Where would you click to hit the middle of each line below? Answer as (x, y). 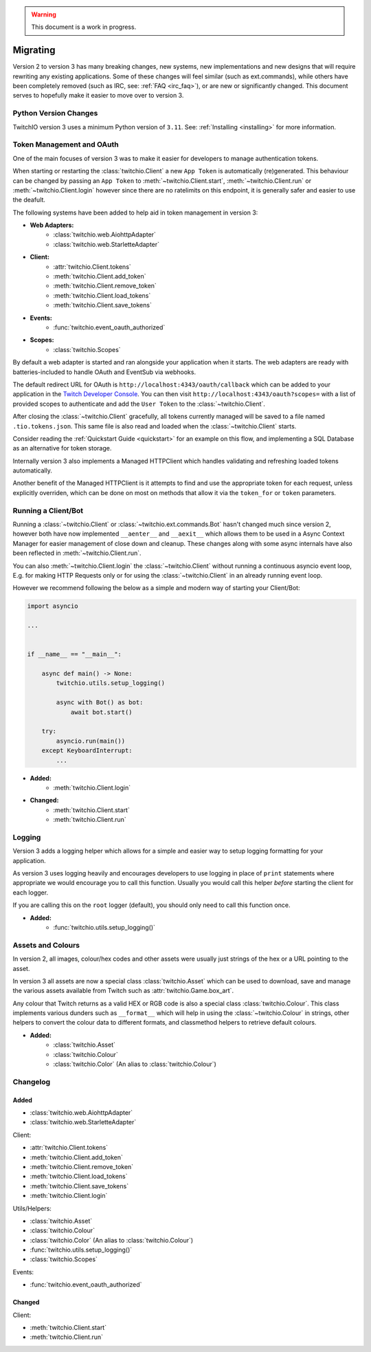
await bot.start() (102, 712)
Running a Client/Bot (48, 510)
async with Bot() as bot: (100, 702)
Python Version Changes (55, 113)
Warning (44, 14)
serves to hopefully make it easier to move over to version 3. (98, 96)
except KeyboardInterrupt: (87, 751)
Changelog (32, 1082)
